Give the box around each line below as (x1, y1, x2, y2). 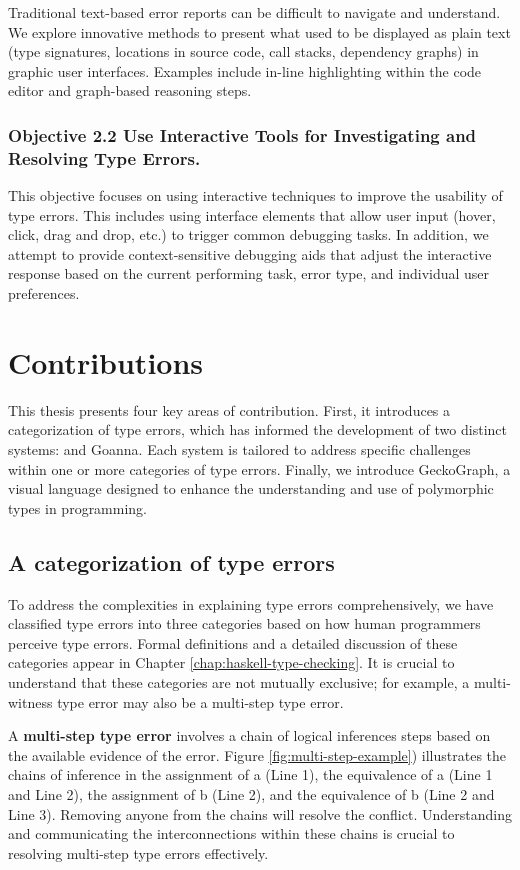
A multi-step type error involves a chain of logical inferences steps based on (8, 725, 491, 746)
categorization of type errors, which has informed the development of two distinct (8, 419, 507, 440)
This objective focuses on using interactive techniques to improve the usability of (8, 185, 503, 206)
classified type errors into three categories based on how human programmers (8, 613, 481, 634)
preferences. (8, 283, 80, 304)
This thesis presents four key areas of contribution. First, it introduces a (8, 399, 451, 420)
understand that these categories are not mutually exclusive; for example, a (8, 671, 470, 692)
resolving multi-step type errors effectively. (8, 842, 269, 863)
